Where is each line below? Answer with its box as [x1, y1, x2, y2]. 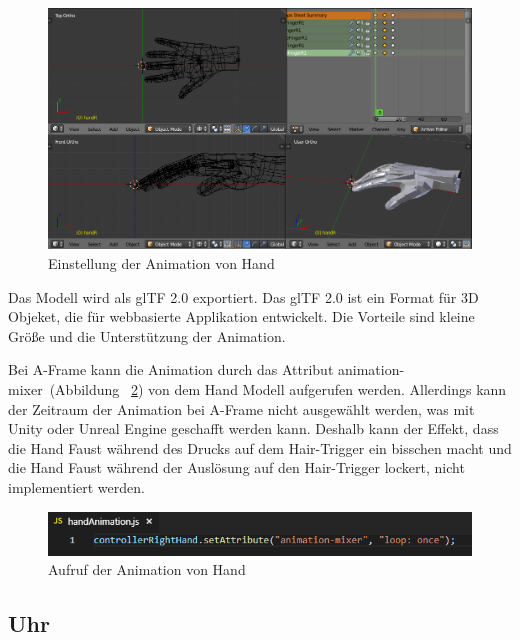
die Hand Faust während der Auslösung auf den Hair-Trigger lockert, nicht [8, 457, 465, 478]
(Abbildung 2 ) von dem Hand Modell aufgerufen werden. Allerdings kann [49, 378, 507, 399]
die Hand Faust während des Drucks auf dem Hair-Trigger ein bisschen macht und [8, 437, 512, 458]
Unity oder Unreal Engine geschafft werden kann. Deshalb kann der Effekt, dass [8, 418, 499, 439]
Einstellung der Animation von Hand [48, 252, 275, 273]
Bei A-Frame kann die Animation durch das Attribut [8, 359, 334, 380]
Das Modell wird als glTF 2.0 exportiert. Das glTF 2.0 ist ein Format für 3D [8, 286, 479, 307]
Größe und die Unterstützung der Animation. [8, 325, 286, 346]
